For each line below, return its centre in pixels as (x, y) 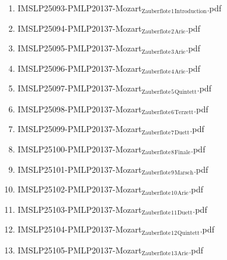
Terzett (184, 113)
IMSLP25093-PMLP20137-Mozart (80, 8)
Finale (182, 153)
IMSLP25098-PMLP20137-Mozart (80, 108)
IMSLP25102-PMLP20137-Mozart (80, 189)
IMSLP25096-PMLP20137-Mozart (80, 68)
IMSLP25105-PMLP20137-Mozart (80, 250)
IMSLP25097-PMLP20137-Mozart (80, 88)
